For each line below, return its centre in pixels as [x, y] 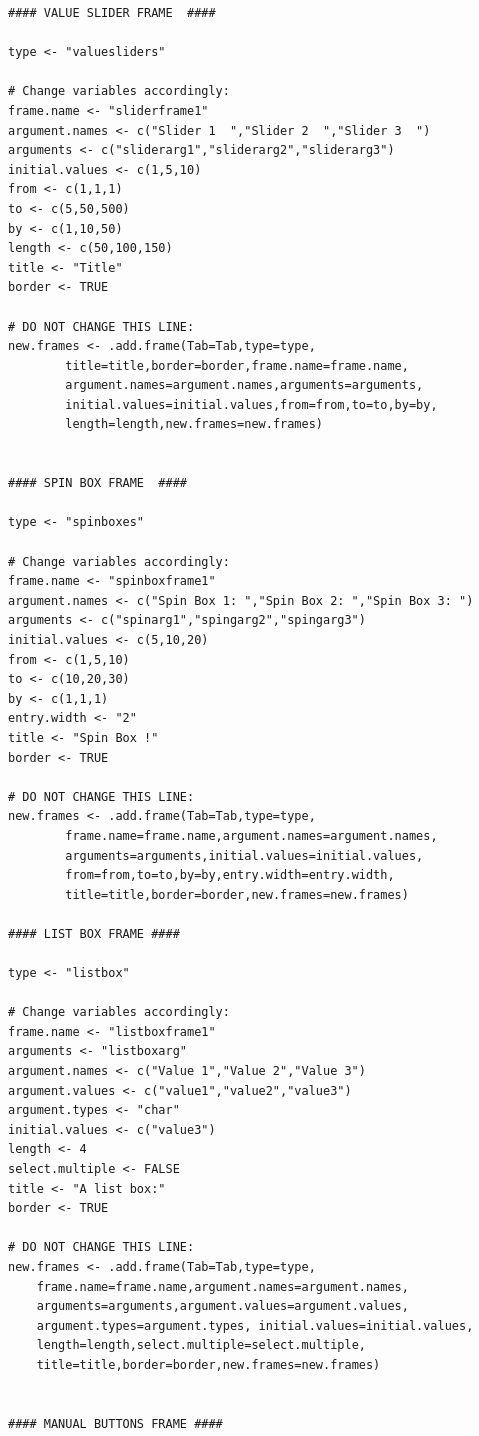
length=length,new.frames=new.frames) [194, 424]
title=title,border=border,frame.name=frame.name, [237, 365]
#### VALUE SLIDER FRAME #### [112, 13]
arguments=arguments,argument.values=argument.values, [222, 1306]
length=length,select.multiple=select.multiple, [201, 1345]
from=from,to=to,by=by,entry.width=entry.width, [230, 875]
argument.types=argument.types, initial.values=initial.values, [255, 1325]
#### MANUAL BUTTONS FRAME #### [115, 1423]
